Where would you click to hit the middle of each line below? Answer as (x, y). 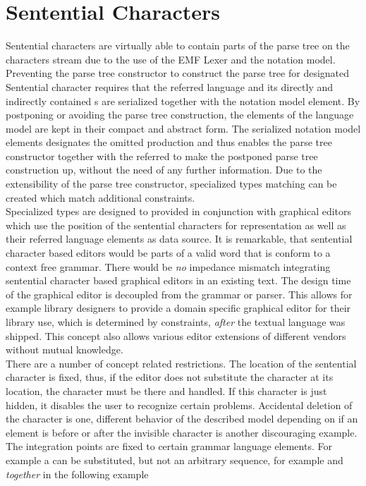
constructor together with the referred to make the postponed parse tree (162, 156)
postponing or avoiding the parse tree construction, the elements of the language (180, 115)
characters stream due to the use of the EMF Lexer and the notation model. (171, 59)
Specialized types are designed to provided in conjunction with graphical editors (179, 211)
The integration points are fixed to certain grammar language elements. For (169, 446)
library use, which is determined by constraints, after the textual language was (176, 322)
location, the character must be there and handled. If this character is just (166, 390)
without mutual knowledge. (65, 350)
